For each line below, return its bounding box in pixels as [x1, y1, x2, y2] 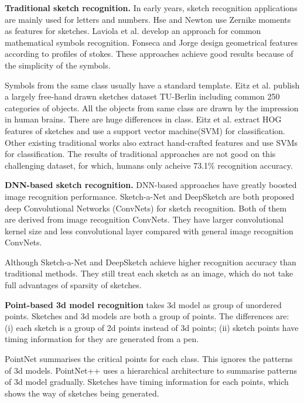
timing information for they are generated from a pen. [5, 333, 199, 345]
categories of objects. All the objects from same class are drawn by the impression [5, 101, 299, 114]
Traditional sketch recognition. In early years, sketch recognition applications [5, 2, 298, 13]
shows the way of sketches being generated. [5, 387, 159, 399]
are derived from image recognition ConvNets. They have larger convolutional [5, 213, 283, 226]
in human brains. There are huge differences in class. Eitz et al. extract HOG [5, 113, 282, 125]
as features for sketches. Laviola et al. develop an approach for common [5, 25, 261, 37]
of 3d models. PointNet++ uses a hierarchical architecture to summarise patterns [5, 364, 298, 376]
